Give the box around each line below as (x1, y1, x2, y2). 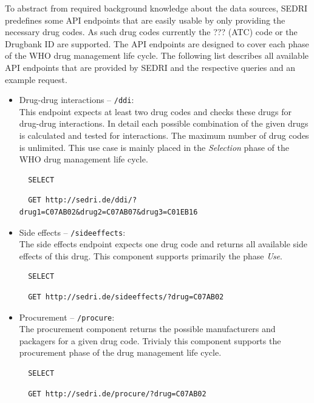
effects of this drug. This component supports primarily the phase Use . (19, 249, 282, 262)
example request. (5, 73, 67, 85)
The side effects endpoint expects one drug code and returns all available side (19, 238, 307, 250)
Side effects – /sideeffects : (19, 225, 126, 238)
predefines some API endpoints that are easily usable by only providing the (5, 13, 285, 26)
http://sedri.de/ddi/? (45, 196, 137, 205)
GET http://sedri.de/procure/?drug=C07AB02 (28, 389, 206, 398)
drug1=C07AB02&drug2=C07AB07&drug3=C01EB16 (19, 207, 198, 216)
